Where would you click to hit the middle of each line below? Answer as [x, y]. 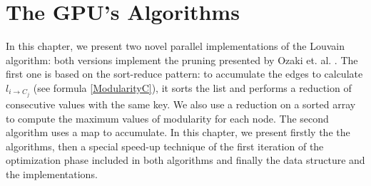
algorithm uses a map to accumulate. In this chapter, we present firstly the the [178, 132]
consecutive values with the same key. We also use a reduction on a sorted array [181, 104]
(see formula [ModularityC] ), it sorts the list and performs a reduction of [192, 87]
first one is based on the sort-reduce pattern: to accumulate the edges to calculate [184, 74]
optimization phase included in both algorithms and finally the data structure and [185, 160]
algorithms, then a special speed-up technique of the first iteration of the [165, 146]
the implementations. [52, 174]
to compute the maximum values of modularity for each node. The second [167, 118]
